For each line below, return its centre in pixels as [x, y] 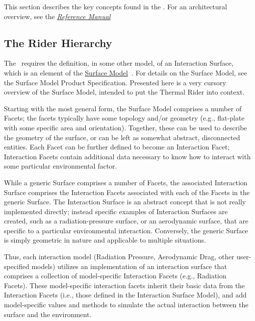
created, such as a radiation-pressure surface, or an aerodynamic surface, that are [126, 221]
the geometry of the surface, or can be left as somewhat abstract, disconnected [122, 137]
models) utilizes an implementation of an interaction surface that [129, 266]
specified [17, 266]
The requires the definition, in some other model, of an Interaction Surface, [119, 63]
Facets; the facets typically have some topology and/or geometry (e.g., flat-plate [124, 118]
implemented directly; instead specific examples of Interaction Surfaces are [116, 211]
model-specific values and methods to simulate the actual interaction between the [126, 305]
